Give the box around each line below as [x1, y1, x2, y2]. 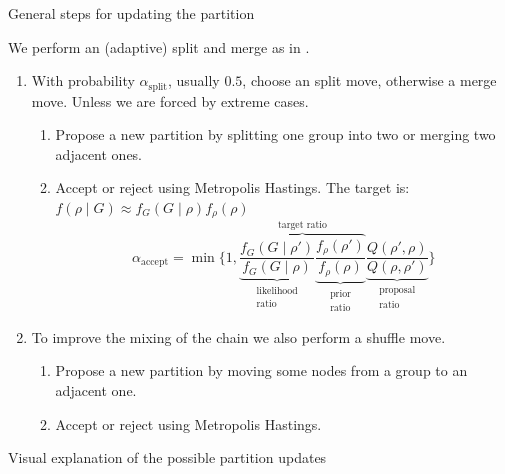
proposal [379, 285, 416, 296]
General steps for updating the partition [8, 3, 255, 23]
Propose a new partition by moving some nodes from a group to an [55, 360, 468, 381]
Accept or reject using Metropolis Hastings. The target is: [55, 177, 410, 198]
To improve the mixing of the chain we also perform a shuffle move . [31, 326, 446, 347]
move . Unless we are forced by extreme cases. [31, 90, 309, 111]
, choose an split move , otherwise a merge [242, 70, 497, 91]
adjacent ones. [55, 143, 143, 164]
